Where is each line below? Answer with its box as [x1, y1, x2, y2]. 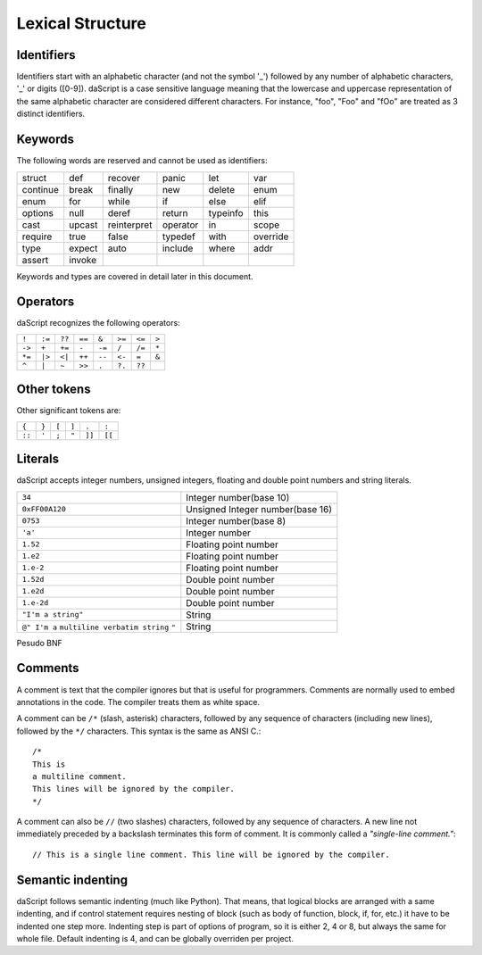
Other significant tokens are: [16, 405, 121, 416]
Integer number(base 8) [186, 514, 287, 527]
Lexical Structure [16, 13, 146, 33]
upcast [68, 219, 98, 231]
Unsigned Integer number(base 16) [186, 502, 333, 515]
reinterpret [107, 219, 153, 231]
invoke [68, 253, 97, 266]
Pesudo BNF [16, 637, 62, 648]
